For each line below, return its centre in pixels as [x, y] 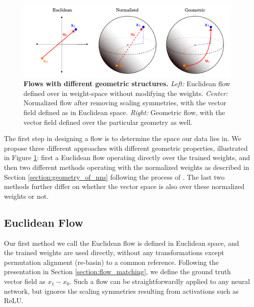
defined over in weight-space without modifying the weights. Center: [126, 93]
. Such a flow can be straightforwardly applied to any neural [160, 281]
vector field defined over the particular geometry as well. [108, 122]
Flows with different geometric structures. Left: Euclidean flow [127, 83]
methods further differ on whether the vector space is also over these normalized [124, 186]
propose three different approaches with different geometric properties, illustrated [126, 148]
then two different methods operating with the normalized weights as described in [127, 167]
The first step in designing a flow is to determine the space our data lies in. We [123, 138]
